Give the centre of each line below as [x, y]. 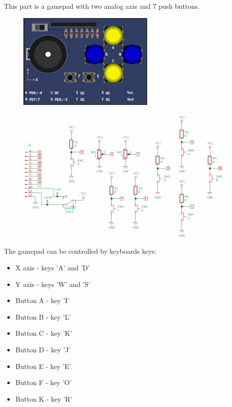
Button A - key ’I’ [42, 300]
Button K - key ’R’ [44, 398]
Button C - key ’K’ [44, 333]
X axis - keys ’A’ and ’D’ [53, 268]
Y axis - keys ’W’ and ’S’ [53, 284]
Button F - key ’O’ [43, 382]
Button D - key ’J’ [43, 349]
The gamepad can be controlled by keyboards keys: [80, 251]
